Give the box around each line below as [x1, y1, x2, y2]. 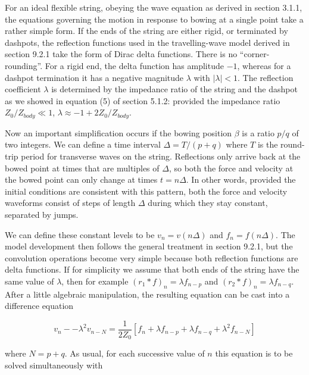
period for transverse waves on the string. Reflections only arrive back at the [21, 149, 301, 162]
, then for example [61, 274, 129, 287]
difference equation [5, 299, 74, 312]
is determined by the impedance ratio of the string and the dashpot [51, 83, 298, 95]
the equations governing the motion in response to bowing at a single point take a [5, 12, 304, 25]
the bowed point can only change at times [5, 173, 158, 186]
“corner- [239, 48, 270, 60]
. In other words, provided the [186, 173, 296, 186]
